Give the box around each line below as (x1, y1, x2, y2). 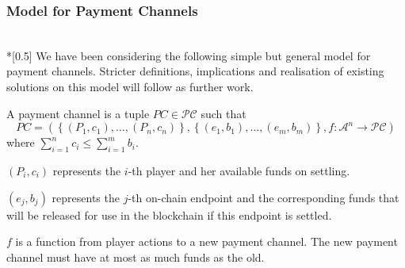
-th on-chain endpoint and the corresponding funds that (128, 189, 399, 205)
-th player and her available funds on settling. (128, 162, 350, 178)
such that (201, 105, 246, 121)
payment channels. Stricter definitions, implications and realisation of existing (6, 63, 384, 79)
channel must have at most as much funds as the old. (6, 248, 265, 265)
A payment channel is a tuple (6, 105, 150, 121)
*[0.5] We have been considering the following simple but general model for (6, 47, 371, 63)
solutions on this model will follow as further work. (6, 78, 254, 94)
